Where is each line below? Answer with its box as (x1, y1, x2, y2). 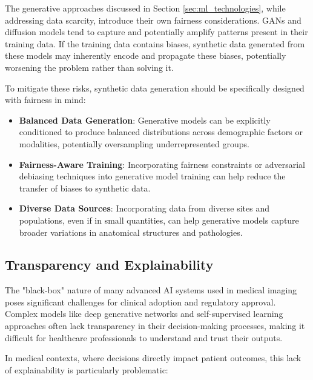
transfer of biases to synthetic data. (19, 181, 151, 194)
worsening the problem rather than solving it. (5, 61, 174, 73)
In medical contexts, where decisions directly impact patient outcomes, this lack (5, 352, 301, 364)
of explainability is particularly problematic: (5, 363, 168, 376)
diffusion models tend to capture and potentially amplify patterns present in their (5, 25, 308, 38)
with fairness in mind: (5, 93, 86, 106)
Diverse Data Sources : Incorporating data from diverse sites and (19, 202, 269, 215)
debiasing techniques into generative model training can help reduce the (19, 170, 286, 182)
